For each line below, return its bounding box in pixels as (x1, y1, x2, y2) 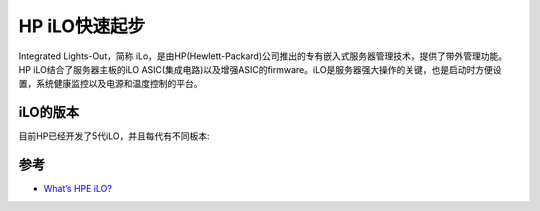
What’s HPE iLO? (43, 183, 112, 195)
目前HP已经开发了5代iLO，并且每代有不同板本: (18, 130, 210, 142)
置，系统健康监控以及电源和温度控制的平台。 (18, 78, 203, 90)
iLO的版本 (18, 104, 80, 121)
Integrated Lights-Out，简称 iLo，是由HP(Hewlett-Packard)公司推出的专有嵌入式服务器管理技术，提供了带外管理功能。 (18, 50, 508, 62)
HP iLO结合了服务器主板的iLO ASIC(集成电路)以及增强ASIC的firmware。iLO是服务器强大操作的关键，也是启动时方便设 (18, 63, 502, 75)
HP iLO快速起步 (18, 15, 145, 37)
